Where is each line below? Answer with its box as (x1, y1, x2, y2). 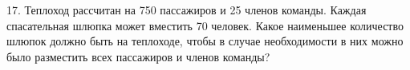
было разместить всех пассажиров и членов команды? (6, 48, 270, 64)
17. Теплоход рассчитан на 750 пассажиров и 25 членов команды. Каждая (6, 2, 367, 17)
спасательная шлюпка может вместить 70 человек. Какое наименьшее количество (6, 17, 404, 33)
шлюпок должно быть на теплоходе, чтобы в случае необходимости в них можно (6, 33, 404, 49)
